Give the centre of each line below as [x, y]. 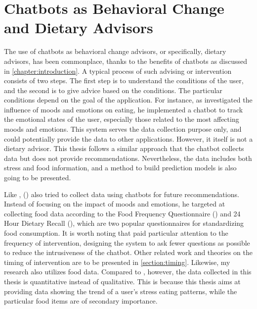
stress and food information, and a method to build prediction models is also [120, 168]
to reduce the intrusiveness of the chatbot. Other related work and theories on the [128, 252]
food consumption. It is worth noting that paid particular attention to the [116, 233]
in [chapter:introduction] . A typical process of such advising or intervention [118, 71]
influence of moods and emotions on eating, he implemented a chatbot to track [124, 109]
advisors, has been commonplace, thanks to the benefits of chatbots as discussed [126, 61]
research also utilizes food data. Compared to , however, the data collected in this [128, 272]
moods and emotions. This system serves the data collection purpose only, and [123, 129]
